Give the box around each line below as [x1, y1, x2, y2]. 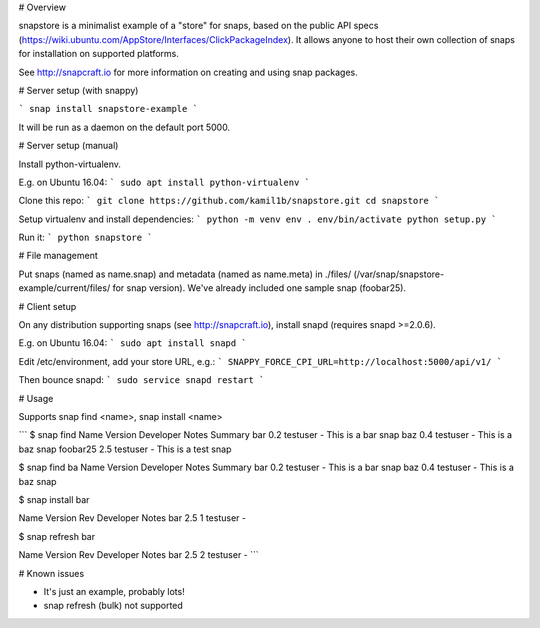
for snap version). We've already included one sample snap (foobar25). [112, 282, 407, 294]
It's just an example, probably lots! [43, 585, 185, 597]
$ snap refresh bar [18, 530, 95, 542]
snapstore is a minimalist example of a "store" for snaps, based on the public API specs [18, 20, 379, 32]
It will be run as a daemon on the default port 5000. [18, 121, 230, 133]
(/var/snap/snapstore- [353, 268, 445, 280]
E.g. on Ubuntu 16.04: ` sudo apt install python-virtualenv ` [18, 176, 310, 188]
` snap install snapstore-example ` [18, 103, 199, 115]
